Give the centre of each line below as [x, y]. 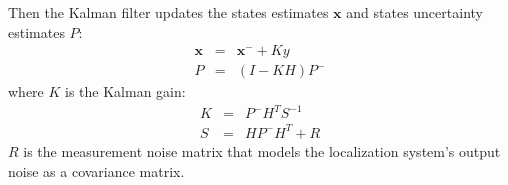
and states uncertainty [414, 12]
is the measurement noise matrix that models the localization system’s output [262, 150]
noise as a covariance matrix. [96, 170]
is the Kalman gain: [125, 91]
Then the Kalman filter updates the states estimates [168, 12]
